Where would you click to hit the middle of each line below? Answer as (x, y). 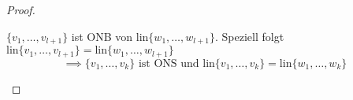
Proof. (21, 9)
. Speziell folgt (249, 36)
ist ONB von (102, 36)
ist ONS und (169, 63)
